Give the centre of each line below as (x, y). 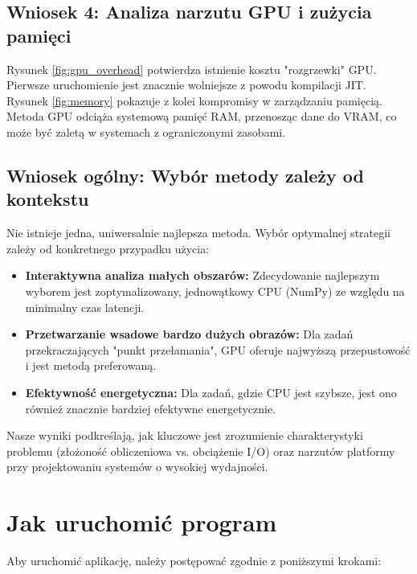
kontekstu (48, 199)
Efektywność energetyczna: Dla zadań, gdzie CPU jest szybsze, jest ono (211, 392)
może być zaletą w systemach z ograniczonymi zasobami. (146, 131)
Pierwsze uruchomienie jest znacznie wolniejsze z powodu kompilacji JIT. (186, 85)
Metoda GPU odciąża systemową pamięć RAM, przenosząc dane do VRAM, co (202, 116)
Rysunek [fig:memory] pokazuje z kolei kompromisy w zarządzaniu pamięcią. (194, 100)
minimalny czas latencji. (85, 307)
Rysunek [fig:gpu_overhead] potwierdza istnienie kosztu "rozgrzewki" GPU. (192, 69)
